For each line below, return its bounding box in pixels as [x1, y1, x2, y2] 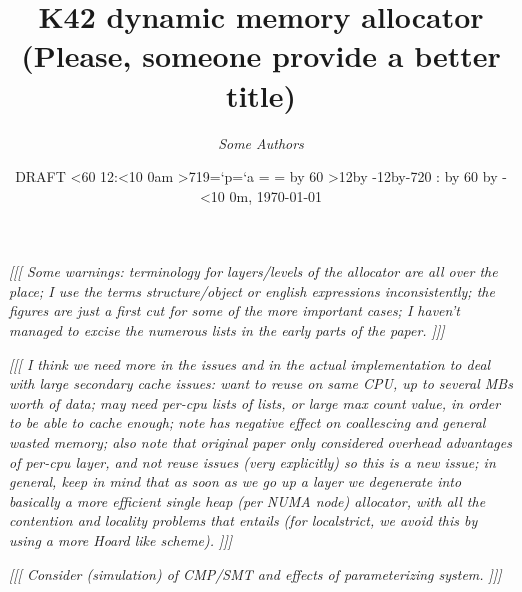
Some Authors [218, 132, 304, 153]
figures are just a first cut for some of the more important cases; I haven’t [9, 300, 460, 321]
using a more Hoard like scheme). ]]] [9, 530, 232, 550]
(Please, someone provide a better [21, 35, 501, 76]
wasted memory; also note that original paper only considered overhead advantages [9, 432, 512, 453]
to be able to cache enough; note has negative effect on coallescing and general [9, 412, 486, 433]
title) [225, 74, 297, 115]
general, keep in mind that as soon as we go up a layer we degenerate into [9, 471, 462, 492]
